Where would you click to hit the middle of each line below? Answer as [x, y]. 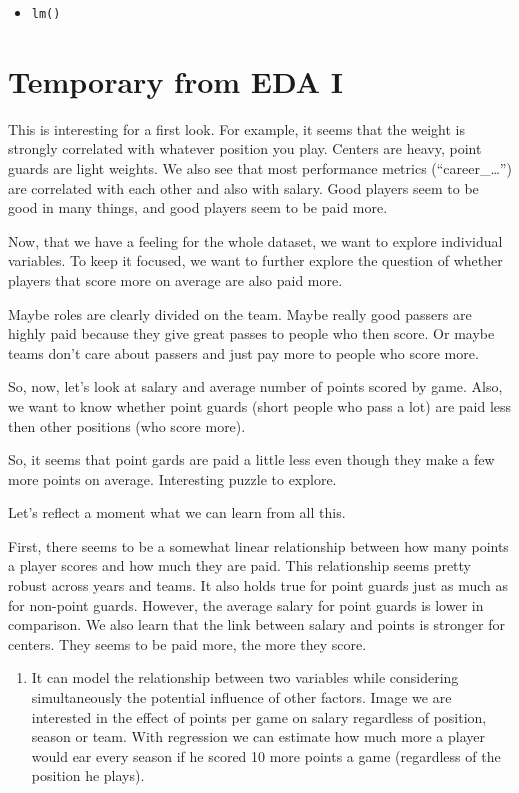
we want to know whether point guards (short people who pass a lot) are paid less [260, 405]
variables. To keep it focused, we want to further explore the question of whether [255, 260]
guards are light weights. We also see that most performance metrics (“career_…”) [260, 167]
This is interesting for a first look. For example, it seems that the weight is [237, 128]
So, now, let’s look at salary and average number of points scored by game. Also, [255, 386]
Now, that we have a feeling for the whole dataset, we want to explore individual [255, 240]
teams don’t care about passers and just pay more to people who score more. [243, 352]
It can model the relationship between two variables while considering [245, 677]
